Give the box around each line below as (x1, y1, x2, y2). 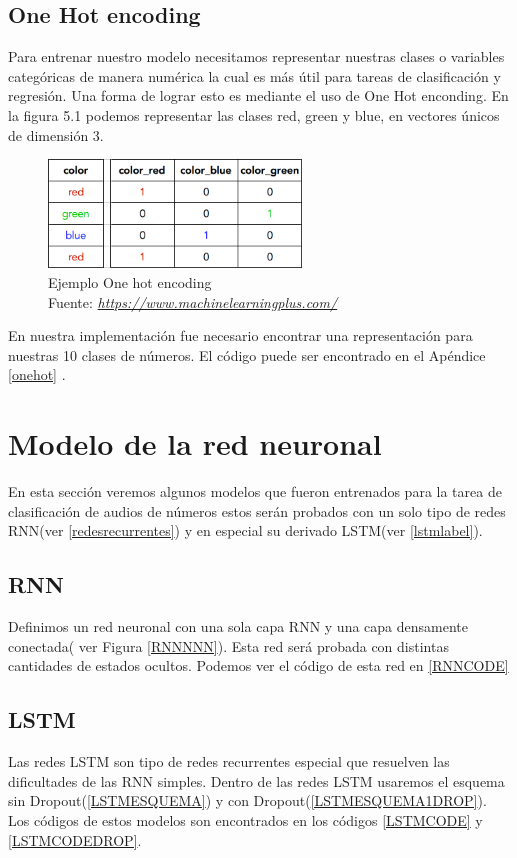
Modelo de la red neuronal (8, 423, 382, 464)
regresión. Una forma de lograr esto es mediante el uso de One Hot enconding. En (8, 85, 509, 106)
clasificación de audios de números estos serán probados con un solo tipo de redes (8, 500, 506, 521)
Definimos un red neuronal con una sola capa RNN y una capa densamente (8, 616, 468, 637)
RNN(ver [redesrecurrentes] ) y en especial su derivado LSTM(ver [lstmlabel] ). (8, 520, 483, 541)
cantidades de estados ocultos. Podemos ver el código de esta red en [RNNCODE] (8, 655, 509, 676)
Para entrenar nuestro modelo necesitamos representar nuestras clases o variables (8, 46, 505, 67)
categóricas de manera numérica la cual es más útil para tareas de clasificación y (8, 65, 501, 86)
